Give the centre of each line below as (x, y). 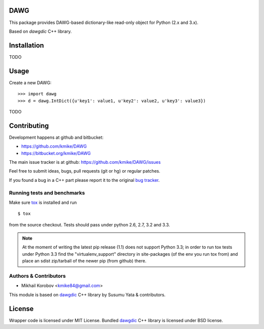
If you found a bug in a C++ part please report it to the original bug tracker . (84, 180)
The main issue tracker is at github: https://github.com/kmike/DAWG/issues (85, 162)
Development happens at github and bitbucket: (56, 137)
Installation (26, 45)
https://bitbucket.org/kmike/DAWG (56, 153)
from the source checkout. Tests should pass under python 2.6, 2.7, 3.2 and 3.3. (89, 224)
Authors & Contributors (37, 276)
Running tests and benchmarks (47, 193)
